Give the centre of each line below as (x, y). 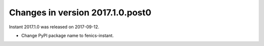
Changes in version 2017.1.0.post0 (80, 12)
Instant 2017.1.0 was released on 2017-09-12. (54, 27)
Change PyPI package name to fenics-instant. (67, 35)
